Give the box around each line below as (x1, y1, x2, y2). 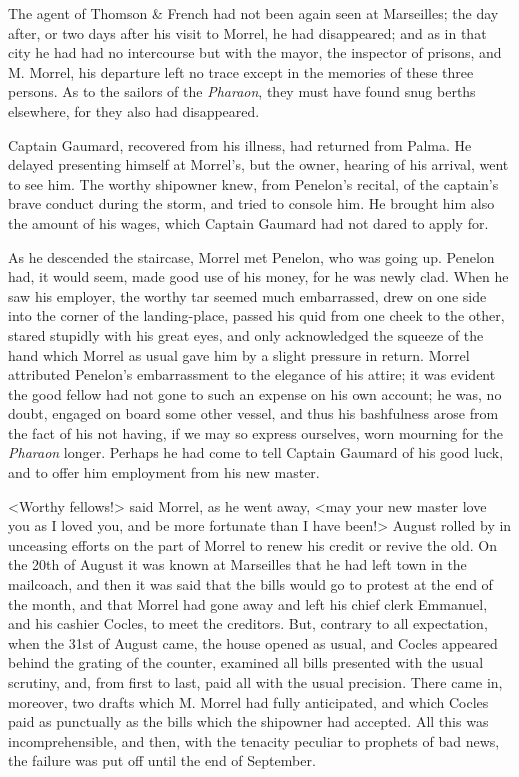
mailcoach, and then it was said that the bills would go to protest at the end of (8, 574, 493, 595)
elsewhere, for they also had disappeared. (8, 100, 260, 121)
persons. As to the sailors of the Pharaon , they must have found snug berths (8, 81, 476, 102)
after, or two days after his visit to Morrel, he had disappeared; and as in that (8, 22, 487, 43)
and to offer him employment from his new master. (8, 462, 320, 483)
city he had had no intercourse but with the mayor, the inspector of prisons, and (8, 42, 502, 63)
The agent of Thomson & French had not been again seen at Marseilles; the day (8, 3, 499, 23)
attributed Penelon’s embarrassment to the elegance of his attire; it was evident (8, 364, 496, 385)
